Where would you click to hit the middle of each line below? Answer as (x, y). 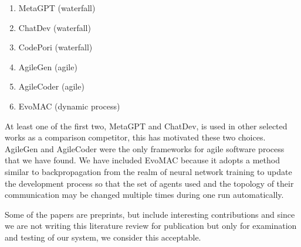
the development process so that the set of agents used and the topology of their (149, 183)
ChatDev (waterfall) (55, 27)
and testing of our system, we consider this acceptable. (103, 237)
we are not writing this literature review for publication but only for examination (151, 226)
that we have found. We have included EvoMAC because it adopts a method (142, 160)
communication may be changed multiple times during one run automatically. (144, 195)
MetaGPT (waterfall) (57, 8)
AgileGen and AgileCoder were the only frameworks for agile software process (145, 148)
